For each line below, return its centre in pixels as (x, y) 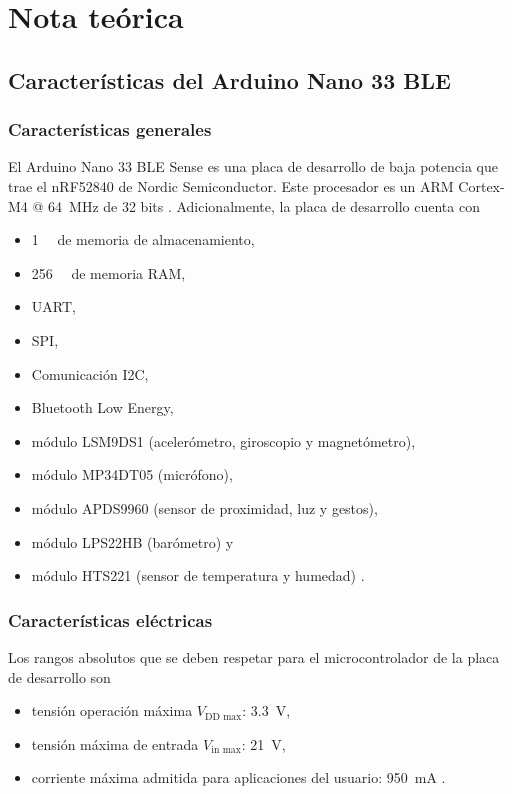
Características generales (110, 129)
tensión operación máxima (112, 710)
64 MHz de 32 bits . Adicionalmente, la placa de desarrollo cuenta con (264, 205)
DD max (223, 716)
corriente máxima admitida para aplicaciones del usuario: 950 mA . (238, 777)
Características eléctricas (110, 619)
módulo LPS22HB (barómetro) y (132, 541)
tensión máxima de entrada (115, 743)
